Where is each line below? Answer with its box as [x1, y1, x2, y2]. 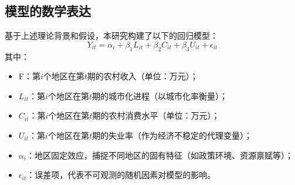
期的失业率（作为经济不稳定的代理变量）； [91, 129, 252, 141]
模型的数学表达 [5, 2, 91, 20]
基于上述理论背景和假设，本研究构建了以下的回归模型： [5, 29, 218, 42]
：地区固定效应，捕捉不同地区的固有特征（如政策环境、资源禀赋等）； [26, 149, 293, 161]
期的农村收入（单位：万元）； [87, 70, 198, 82]
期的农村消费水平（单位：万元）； [92, 109, 220, 122]
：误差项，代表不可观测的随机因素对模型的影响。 [26, 169, 216, 181]
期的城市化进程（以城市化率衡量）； [91, 89, 228, 102]
